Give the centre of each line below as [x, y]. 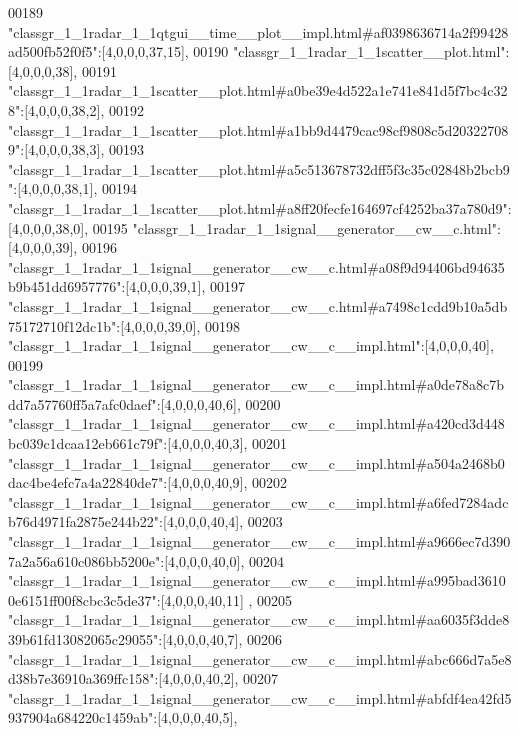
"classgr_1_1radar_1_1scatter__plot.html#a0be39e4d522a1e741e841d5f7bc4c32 [258, 90]
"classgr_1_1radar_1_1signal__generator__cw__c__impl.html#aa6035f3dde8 [259, 619]
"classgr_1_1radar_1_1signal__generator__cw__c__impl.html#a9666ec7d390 [259, 541]
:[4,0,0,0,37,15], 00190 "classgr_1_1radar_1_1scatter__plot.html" [301, 51]
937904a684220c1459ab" [81, 717]
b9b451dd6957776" [65, 286]
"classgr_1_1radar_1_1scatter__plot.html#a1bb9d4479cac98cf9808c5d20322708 [258, 129]
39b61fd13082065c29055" [83, 639]
